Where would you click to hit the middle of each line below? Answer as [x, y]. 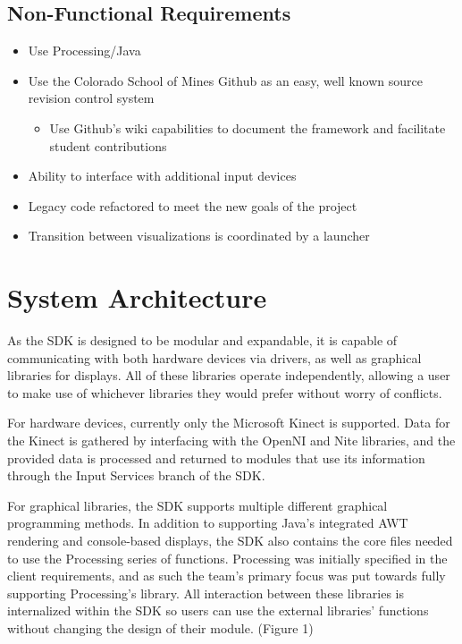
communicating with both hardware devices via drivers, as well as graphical [214, 357]
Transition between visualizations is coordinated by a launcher [199, 236]
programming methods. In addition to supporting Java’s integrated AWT [208, 523]
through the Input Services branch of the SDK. [136, 475]
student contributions [108, 145]
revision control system [91, 98]
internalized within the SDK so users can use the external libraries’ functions [218, 610]
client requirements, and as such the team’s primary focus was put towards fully [227, 576]
